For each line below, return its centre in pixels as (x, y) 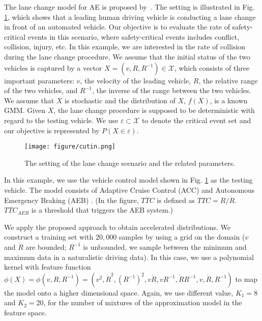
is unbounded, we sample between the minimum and (165, 246)
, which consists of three (212, 67)
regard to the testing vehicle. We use (61, 120)
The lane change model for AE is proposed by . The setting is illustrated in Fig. (129, 7)
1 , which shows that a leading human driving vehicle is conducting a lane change (130, 17)
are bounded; (46, 246)
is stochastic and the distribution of (120, 100)
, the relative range (228, 80)
